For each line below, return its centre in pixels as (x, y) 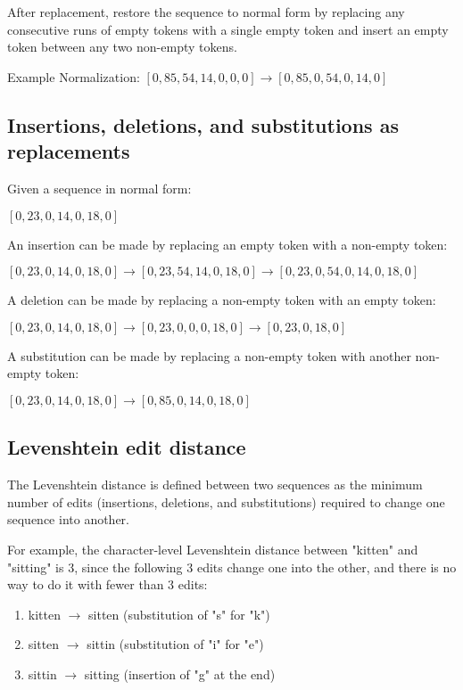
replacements (69, 151)
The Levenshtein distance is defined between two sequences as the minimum (215, 485)
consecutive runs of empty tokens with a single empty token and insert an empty (228, 29)
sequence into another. (69, 519)
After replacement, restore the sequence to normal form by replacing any (206, 12)
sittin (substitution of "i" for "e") (175, 644)
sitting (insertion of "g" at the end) (180, 674)
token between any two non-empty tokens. (122, 47)
